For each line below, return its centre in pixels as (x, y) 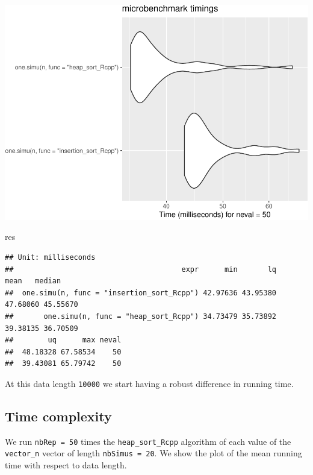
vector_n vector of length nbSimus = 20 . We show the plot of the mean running (153, 453)
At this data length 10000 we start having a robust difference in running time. (149, 383)
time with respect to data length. (66, 465)
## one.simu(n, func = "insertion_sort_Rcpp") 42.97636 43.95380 (141, 293)
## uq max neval (63, 340)
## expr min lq (141, 269)
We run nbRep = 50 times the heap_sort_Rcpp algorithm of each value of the (148, 441)
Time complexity (58, 416)
